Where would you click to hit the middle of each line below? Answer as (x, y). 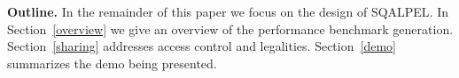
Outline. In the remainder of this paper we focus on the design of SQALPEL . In (228, 11)
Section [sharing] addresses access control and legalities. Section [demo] (202, 46)
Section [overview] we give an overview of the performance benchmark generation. (230, 28)
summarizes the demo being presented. (112, 63)
